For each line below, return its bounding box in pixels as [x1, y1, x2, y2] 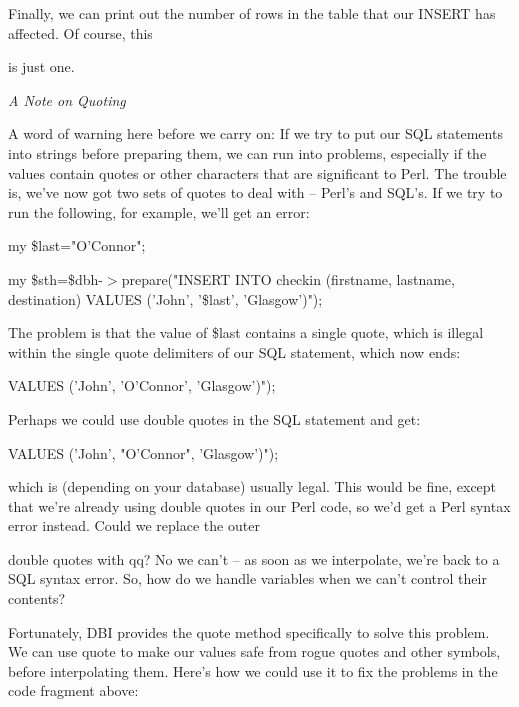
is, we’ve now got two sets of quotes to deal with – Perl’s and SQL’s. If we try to [8, 182, 503, 203]
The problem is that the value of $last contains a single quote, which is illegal [8, 322, 484, 343]
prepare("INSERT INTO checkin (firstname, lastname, [121, 268, 455, 289]
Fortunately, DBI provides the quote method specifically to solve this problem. [8, 621, 490, 642]
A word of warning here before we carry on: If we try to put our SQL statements [8, 123, 503, 144]
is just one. [8, 56, 75, 77]
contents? [8, 588, 66, 609]
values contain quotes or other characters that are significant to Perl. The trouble [8, 162, 507, 183]
